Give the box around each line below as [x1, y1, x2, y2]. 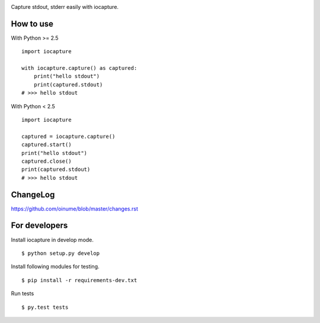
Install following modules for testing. [11, 263, 100, 270]
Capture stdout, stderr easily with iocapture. [11, 4, 119, 10]
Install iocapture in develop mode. [11, 236, 94, 243]
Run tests [11, 290, 34, 297]
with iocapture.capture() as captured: [21, 65, 137, 72]
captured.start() [21, 141, 72, 148]
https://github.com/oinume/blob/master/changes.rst [11, 205, 139, 212]
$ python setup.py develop [21, 250, 100, 257]
